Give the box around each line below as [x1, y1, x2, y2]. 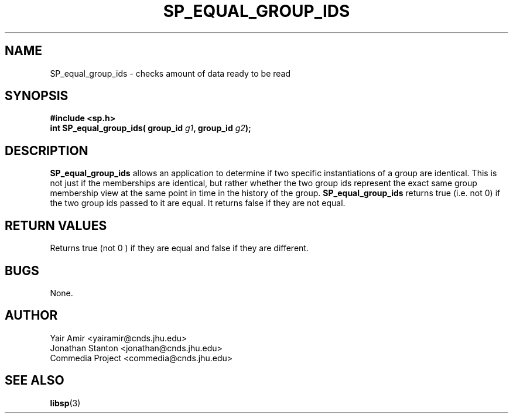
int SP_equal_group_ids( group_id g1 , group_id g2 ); [50, 123, 251, 133]
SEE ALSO [5, 373, 64, 388]
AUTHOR [5, 308, 58, 323]
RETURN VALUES [5, 218, 107, 233]
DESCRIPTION [5, 143, 88, 158]
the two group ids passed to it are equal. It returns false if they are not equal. [50, 198, 346, 208]
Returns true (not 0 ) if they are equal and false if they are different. [50, 243, 309, 253]
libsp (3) [50, 398, 81, 408]
